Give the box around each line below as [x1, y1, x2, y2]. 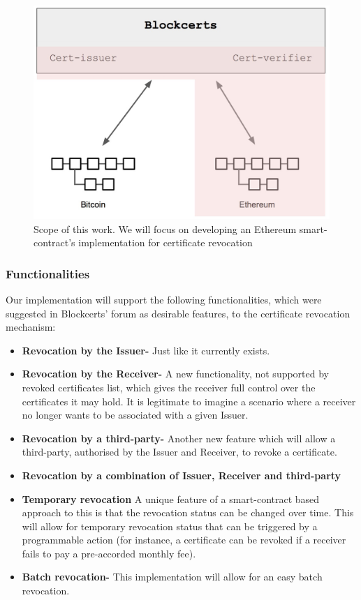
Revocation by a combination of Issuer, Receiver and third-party [22, 467, 341, 482]
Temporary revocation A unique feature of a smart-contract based [22, 491, 320, 506]
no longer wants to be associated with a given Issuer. [22, 407, 249, 422]
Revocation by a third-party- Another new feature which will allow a [22, 430, 336, 445]
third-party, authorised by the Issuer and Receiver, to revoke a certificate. [22, 444, 337, 459]
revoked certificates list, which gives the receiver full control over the [22, 380, 316, 394]
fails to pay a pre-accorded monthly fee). [22, 546, 196, 560]
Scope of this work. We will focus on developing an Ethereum [34, 221, 297, 236]
